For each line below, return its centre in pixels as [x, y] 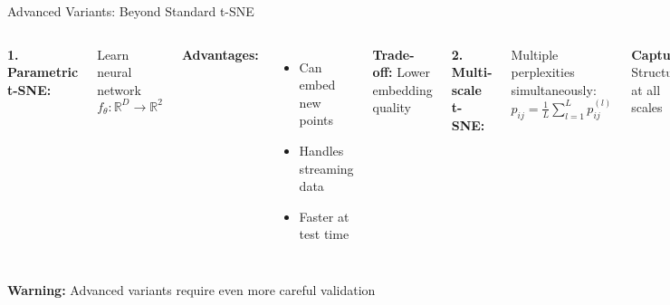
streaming [326, 168]
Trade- [393, 54]
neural [115, 72]
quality [392, 107]
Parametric [43, 72]
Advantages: [220, 54]
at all [646, 89]
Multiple [535, 54]
